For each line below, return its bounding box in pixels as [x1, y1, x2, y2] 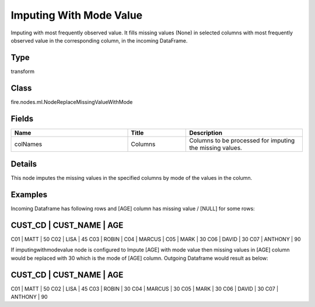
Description [189, 128, 223, 137]
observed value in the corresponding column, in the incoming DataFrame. [10, 37, 188, 44]
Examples [10, 190, 48, 200]
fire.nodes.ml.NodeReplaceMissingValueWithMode [10, 98, 133, 105]
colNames [14, 140, 43, 148]
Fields [10, 114, 34, 124]
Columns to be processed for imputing [189, 136, 295, 144]
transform [10, 68, 35, 75]
